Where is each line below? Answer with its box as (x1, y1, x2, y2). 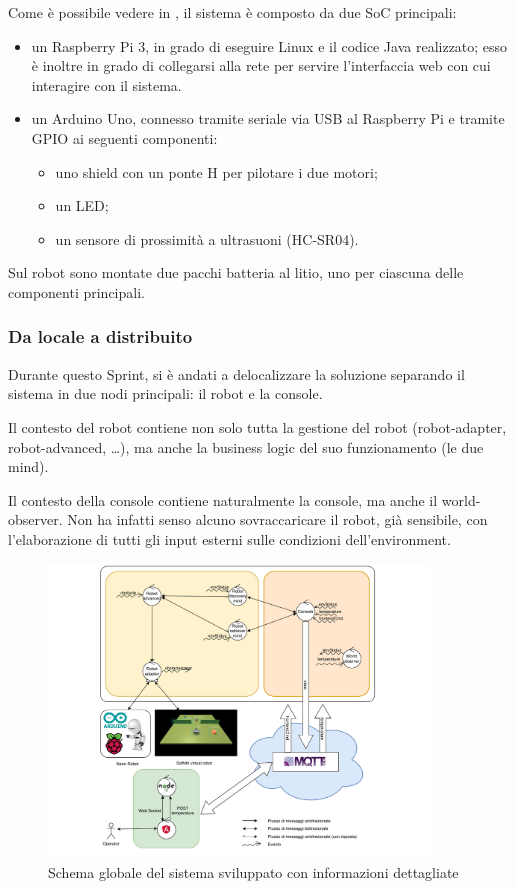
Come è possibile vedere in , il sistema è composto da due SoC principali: (8, 2, 457, 22)
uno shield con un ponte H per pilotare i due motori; (55, 161, 378, 182)
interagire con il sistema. (31, 74, 182, 95)
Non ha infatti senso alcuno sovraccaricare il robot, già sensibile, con (67, 509, 488, 530)
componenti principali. (8, 281, 145, 302)
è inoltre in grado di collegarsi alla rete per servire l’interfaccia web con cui (31, 55, 491, 76)
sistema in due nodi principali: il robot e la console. (8, 383, 323, 404)
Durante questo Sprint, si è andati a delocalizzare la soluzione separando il (8, 363, 465, 384)
